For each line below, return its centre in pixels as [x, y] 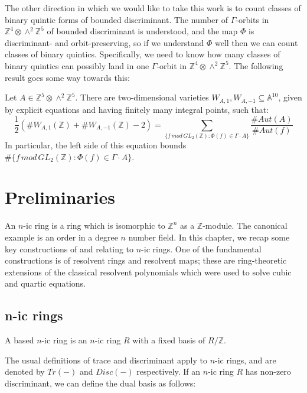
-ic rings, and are [246, 360]
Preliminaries [60, 197]
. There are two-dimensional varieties [142, 97]
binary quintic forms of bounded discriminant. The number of [116, 19]
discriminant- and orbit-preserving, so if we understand [104, 42]
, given [290, 97]
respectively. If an [169, 371]
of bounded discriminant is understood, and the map [142, 31]
